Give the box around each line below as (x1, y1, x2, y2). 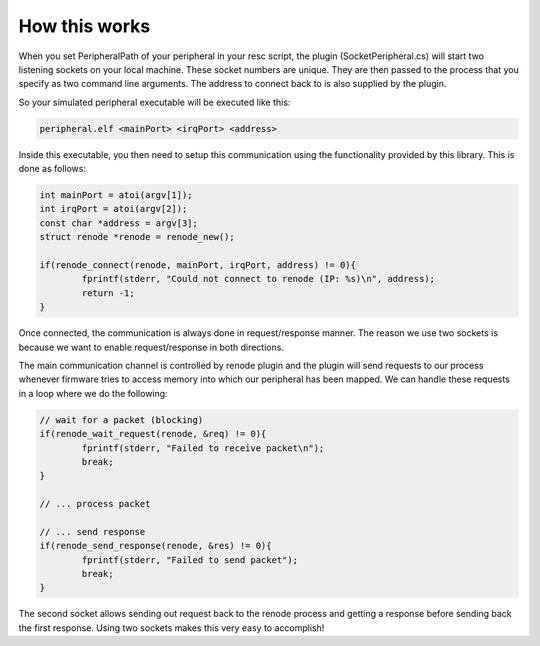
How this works (18, 15, 151, 37)
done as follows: (18, 163, 87, 175)
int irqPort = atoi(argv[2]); (39, 203, 188, 215)
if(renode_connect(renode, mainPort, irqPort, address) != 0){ (39, 260, 357, 271)
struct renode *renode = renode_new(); (39, 231, 235, 243)
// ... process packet (39, 498, 151, 510)
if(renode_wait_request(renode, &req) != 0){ (39, 428, 267, 440)
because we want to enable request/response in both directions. (18, 341, 285, 353)
